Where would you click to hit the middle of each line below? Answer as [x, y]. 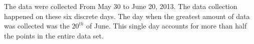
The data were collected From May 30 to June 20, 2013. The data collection [121, 6]
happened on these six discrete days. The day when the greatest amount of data [127, 16]
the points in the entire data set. [54, 35]
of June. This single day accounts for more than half [167, 26]
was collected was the [37, 26]
